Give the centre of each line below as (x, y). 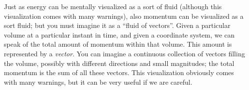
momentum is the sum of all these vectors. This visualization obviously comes (119, 72)
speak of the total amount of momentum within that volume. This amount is (118, 44)
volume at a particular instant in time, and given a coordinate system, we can (119, 34)
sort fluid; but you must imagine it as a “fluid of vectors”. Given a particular (117, 25)
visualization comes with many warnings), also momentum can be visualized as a (124, 16)
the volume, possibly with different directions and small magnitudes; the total (119, 63)
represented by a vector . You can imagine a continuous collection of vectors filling (124, 53)
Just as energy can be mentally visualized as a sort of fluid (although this (113, 6)
